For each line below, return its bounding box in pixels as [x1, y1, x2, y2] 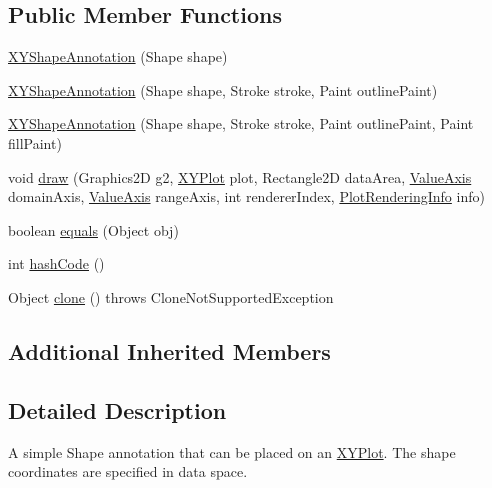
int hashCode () [8, 253, 105, 274]
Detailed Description [8, 394, 227, 425]
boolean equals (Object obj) [8, 219, 179, 240]
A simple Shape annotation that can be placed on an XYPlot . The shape [8, 441, 456, 462]
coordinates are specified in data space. [8, 461, 248, 482]
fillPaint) [8, 132, 62, 153]
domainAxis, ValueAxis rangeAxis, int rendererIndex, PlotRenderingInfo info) [8, 186, 485, 207]
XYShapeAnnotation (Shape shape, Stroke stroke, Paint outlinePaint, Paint [8, 113, 474, 134]
